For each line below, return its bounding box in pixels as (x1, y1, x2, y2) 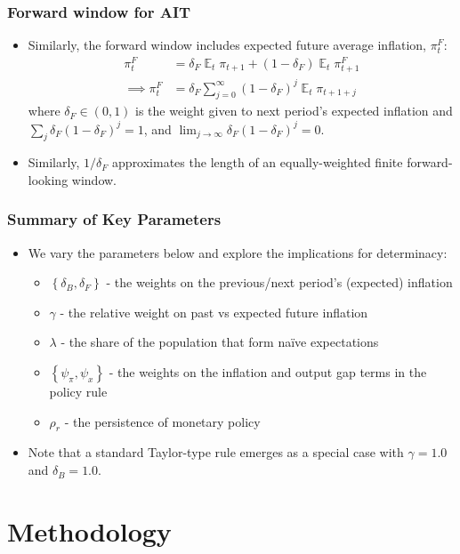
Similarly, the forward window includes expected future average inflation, (28, 36, 426, 54)
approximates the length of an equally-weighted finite (112, 153, 403, 172)
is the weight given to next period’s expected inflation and (135, 101, 453, 120)
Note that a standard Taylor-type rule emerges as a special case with (28, 443, 404, 462)
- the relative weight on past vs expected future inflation (60, 302, 368, 321)
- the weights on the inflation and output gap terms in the (109, 363, 427, 381)
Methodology (7, 512, 172, 549)
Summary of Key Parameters (7, 208, 222, 230)
